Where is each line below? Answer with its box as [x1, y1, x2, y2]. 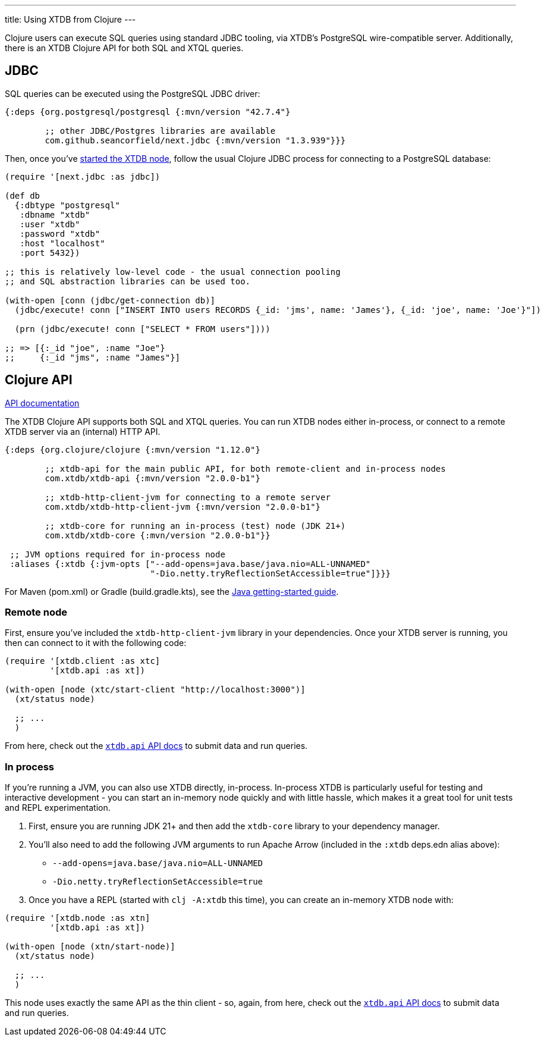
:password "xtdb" [20, 228, 100, 239]
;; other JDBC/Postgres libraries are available [45, 126, 276, 136]
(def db [5, 190, 40, 200]
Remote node [5, 606, 67, 619]
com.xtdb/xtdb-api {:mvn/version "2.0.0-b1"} [45, 473, 260, 483]
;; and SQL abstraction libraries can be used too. [5, 276, 251, 286]
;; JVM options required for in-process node [10, 549, 225, 559]
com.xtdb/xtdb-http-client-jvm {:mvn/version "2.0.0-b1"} [45, 501, 321, 512]
